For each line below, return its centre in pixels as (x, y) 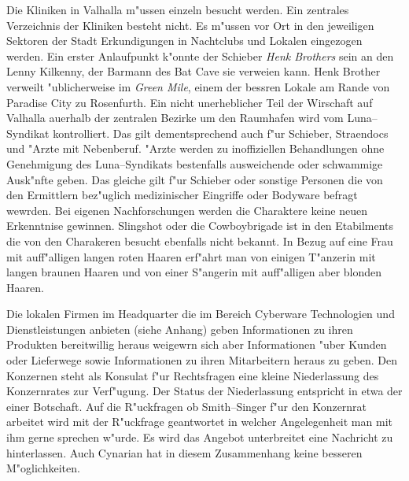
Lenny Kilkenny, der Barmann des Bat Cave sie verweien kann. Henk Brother (193, 71)
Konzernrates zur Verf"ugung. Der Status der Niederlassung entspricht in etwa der (204, 391)
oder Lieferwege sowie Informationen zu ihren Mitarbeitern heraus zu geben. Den (202, 360)
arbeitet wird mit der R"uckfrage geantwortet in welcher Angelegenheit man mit (199, 422)
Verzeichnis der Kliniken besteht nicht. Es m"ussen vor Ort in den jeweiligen (190, 25)
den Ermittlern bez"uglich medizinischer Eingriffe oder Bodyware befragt (182, 195)
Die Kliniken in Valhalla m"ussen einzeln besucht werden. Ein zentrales (178, 9)
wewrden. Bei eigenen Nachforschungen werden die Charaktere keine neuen (187, 210)
